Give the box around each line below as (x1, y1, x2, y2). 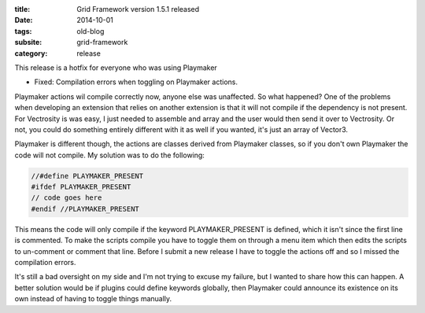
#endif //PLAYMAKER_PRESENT (31, 204, 139, 213)
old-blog (76, 26, 105, 35)
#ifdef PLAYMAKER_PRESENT (31, 182, 131, 192)
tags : (14, 26, 32, 35)
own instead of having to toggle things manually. (14, 294, 172, 304)
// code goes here (31, 193, 102, 202)
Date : (14, 16, 33, 25)
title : (14, 5, 31, 13)
